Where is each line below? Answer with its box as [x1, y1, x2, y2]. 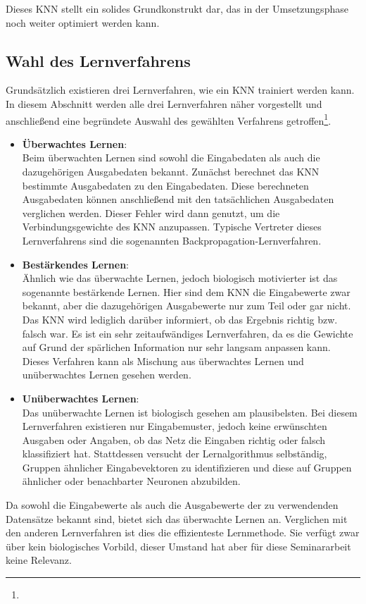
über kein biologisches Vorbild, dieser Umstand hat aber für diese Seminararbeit [6, 538, 351, 553]
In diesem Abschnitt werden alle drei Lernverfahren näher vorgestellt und [6, 96, 322, 111]
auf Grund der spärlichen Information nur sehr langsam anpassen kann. [22, 340, 331, 355]
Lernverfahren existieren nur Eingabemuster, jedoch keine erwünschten [22, 419, 327, 433]
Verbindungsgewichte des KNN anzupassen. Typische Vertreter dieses [22, 219, 322, 234]
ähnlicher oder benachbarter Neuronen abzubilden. [22, 474, 241, 488]
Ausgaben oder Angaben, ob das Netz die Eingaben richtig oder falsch [22, 432, 326, 447]
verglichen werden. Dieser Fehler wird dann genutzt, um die [22, 205, 280, 220]
